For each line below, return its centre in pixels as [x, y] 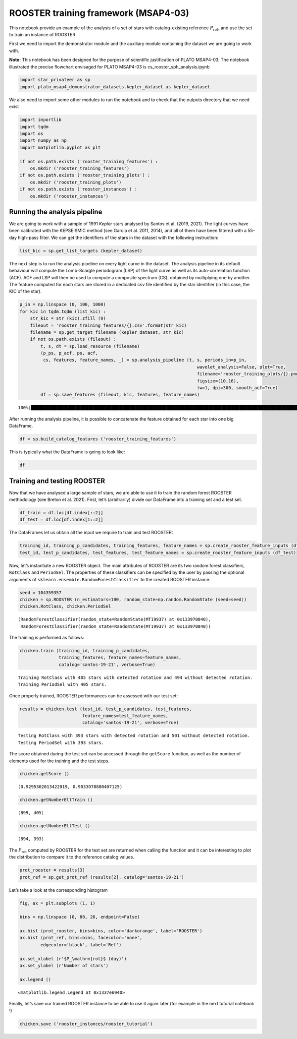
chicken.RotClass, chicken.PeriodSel [65, 607]
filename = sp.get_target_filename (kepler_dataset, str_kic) [107, 332]
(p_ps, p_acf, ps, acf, [69, 353]
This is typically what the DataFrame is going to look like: [67, 452]
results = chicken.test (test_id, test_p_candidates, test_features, [106, 709]
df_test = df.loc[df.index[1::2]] [61, 520]
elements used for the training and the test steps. [59, 761]
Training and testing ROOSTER [57, 481]
